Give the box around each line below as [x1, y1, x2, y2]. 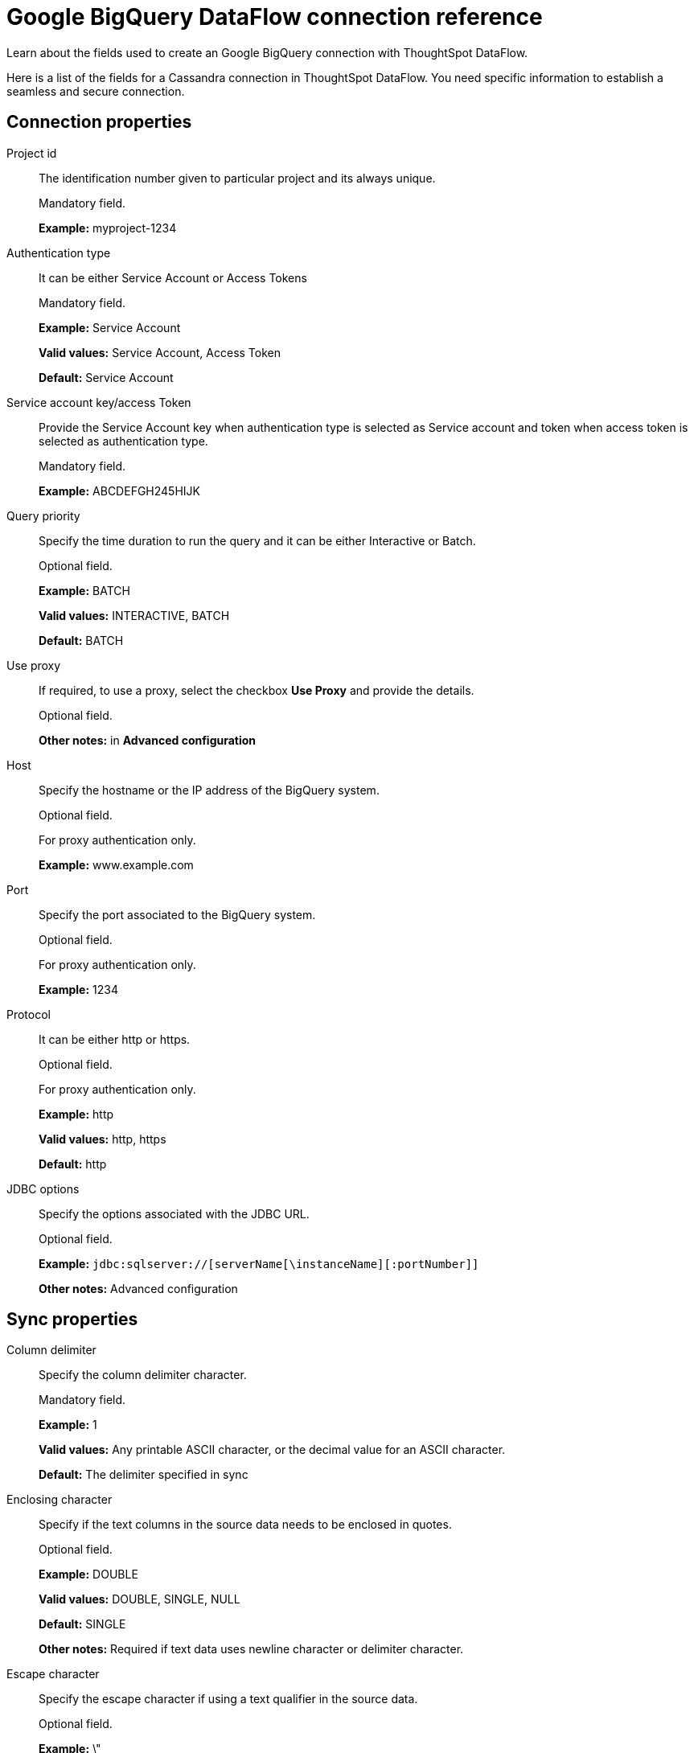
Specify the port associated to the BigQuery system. [39, 907, 316, 922]
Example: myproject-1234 [39, 220, 177, 235]
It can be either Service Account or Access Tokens [39, 270, 307, 285]
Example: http [39, 1106, 114, 1121]
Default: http [39, 1156, 107, 1171]
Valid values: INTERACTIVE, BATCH [39, 608, 230, 622]
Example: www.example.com [39, 857, 194, 872]
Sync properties [6, 1309, 138, 1330]
